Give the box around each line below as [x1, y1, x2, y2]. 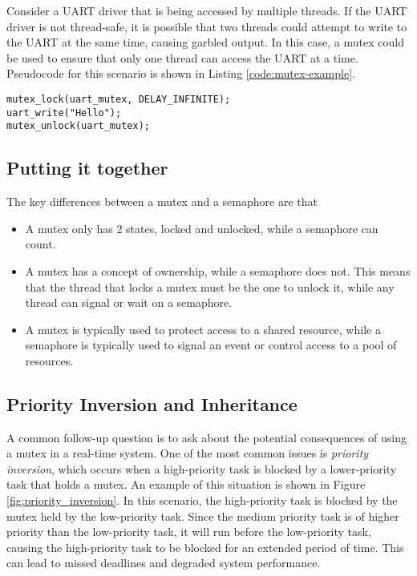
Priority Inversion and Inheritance [6, 391, 298, 416]
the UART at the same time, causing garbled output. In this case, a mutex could [6, 34, 404, 50]
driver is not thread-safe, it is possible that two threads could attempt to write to [6, 18, 407, 34]
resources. [25, 352, 74, 369]
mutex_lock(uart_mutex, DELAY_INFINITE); [6, 93, 231, 105]
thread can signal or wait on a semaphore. [25, 294, 233, 311]
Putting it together [6, 155, 168, 180]
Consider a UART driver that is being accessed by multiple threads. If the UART [6, 2, 407, 18]
